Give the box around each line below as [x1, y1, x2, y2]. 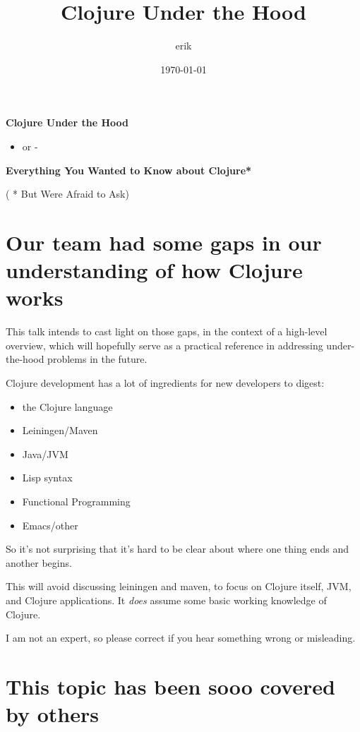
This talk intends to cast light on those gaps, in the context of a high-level [6, 324, 328, 339]
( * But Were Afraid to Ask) [6, 186, 129, 201]
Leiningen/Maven [22, 423, 98, 438]
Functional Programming [22, 493, 131, 508]
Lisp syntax [22, 470, 73, 485]
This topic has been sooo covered [6, 671, 335, 700]
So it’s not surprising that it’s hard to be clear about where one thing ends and [6, 541, 349, 556]
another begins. [6, 555, 72, 570]
